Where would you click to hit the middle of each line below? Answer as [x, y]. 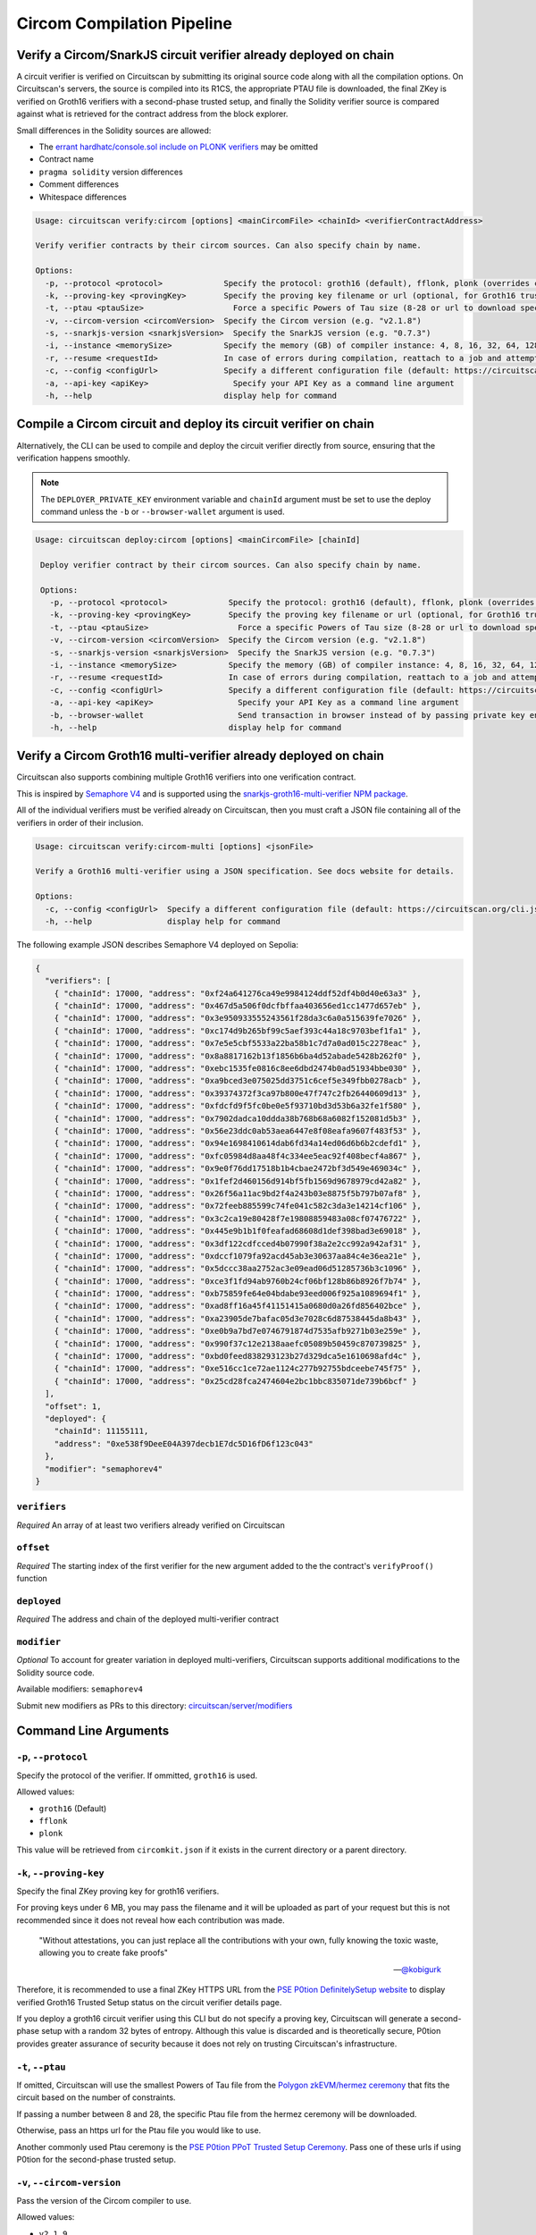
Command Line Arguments [93, 1731]
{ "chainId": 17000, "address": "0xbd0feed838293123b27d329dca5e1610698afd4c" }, [238, 1356]
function [32, 1579]
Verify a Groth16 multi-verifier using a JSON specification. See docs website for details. [245, 871]
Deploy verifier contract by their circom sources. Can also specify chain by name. [231, 565]
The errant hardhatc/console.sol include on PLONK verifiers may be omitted [179, 147]
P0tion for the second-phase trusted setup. [96, 2159]
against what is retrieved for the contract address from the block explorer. [152, 114]
